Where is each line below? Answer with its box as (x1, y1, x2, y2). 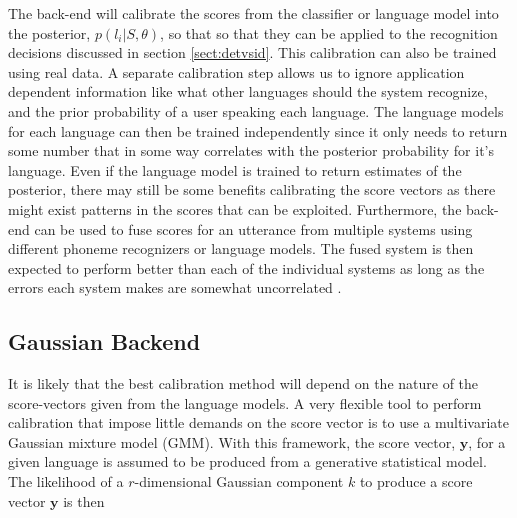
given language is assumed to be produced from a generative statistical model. (8, 451, 487, 472)
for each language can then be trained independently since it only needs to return (8, 120, 508, 141)
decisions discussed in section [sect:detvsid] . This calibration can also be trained (8, 42, 497, 63)
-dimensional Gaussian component (134, 471, 344, 492)
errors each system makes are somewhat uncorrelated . (8, 277, 342, 298)
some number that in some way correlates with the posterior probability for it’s (8, 140, 494, 161)
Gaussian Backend (8, 326, 201, 357)
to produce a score (359, 471, 473, 492)
